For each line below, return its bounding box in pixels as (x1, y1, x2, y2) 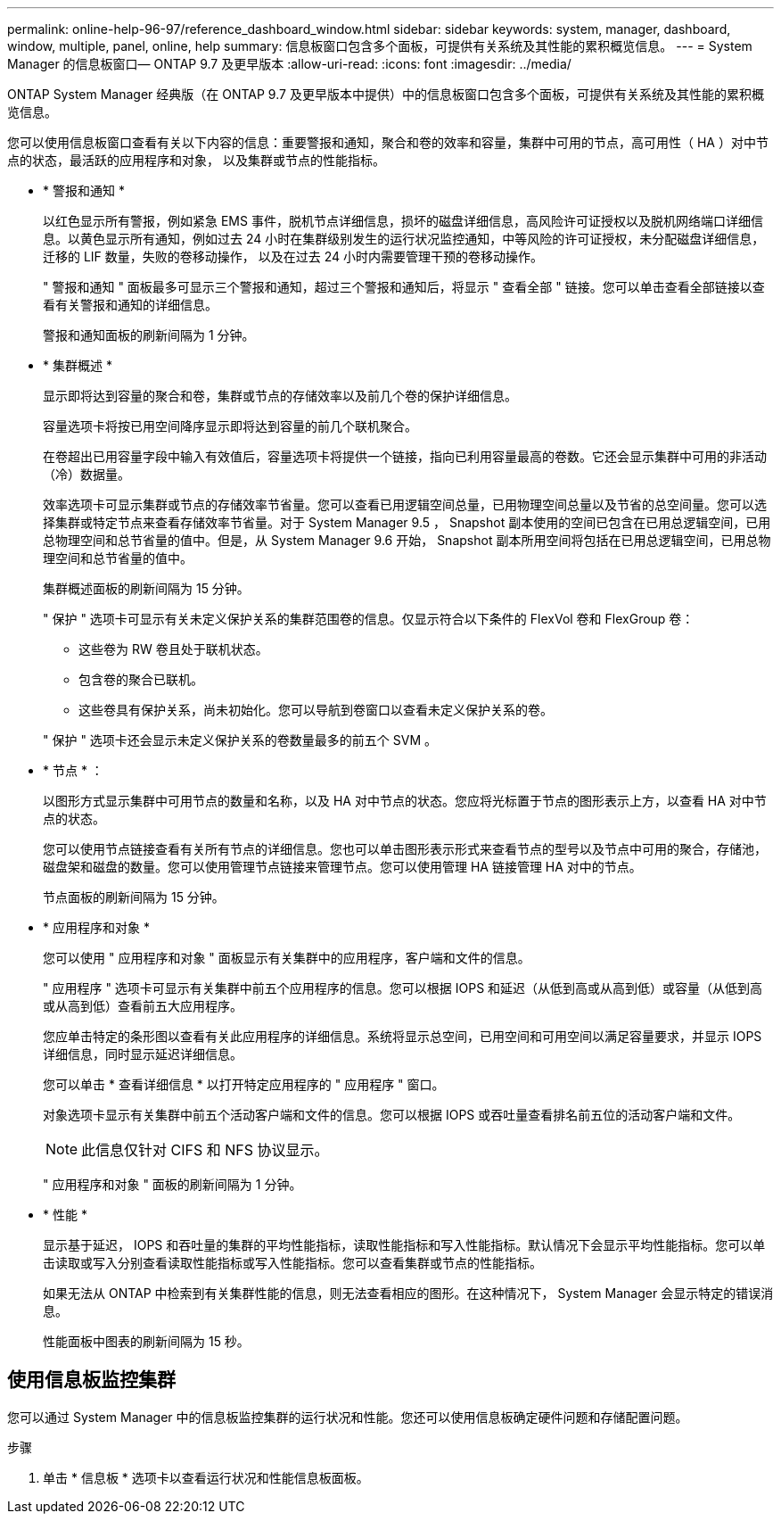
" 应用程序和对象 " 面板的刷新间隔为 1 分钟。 (43, 1177, 302, 1192)
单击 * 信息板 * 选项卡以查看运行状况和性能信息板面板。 (43, 1469, 369, 1485)
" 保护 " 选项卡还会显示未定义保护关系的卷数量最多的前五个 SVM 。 (43, 732, 438, 748)
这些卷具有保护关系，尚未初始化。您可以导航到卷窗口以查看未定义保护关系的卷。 (78, 702, 553, 717)
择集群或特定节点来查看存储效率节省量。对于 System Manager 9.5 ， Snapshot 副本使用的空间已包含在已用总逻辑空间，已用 (43, 515, 771, 530)
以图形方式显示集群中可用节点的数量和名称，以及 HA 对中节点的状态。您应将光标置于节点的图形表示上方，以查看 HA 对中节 (43, 793, 767, 808)
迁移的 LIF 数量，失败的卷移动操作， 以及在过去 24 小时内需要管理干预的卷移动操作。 (43, 249, 543, 264)
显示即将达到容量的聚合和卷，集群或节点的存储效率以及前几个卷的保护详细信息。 (43, 388, 517, 403)
